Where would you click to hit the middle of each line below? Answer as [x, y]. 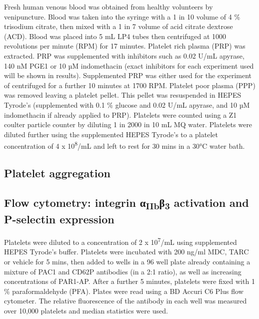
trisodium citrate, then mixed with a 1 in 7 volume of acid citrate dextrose [118, 26]
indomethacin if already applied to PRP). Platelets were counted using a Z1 [120, 114]
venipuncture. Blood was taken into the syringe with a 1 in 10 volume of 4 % [122, 16]
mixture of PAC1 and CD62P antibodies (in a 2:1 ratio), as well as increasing [123, 271]
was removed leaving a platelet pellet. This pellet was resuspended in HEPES [123, 95]
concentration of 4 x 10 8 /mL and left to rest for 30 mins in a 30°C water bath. [124, 145]
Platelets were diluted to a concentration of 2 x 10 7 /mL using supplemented [120, 241]
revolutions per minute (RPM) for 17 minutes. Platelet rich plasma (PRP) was [125, 46]
